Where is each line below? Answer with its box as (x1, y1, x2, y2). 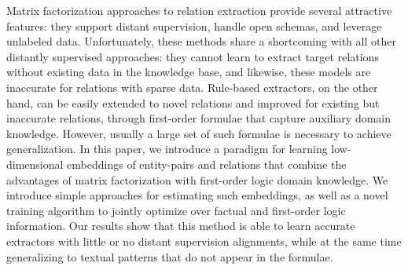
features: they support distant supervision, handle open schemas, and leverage (6, 17, 382, 34)
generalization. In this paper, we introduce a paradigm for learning (6, 140, 328, 157)
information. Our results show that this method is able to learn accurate (6, 217, 355, 234)
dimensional (6, 155, 64, 172)
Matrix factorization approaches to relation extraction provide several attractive (6, 2, 392, 18)
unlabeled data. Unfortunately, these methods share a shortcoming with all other (6, 33, 396, 49)
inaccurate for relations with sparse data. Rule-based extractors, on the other (6, 78, 378, 95)
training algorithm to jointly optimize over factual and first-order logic (6, 202, 346, 218)
